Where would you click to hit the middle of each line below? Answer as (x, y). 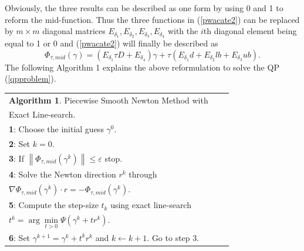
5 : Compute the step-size (54, 205)
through (143, 174)
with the (183, 31)
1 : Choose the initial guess (56, 129)
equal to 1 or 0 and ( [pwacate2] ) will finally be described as (112, 43)
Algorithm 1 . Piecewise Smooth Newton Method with (109, 100)
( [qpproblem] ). (31, 78)
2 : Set (20, 144)
